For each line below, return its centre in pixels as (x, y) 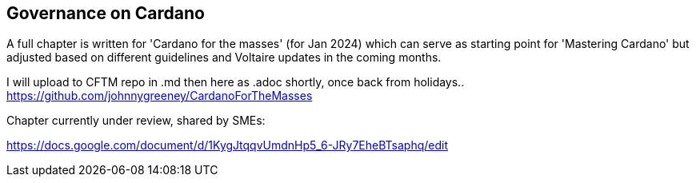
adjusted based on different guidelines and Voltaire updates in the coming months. (224, 58)
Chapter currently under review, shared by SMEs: (136, 121)
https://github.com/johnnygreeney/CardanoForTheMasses (160, 96)
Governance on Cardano (106, 13)
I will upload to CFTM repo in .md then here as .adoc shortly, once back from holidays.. (236, 82)
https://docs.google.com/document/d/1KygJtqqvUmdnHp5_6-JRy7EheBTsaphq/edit (228, 145)
